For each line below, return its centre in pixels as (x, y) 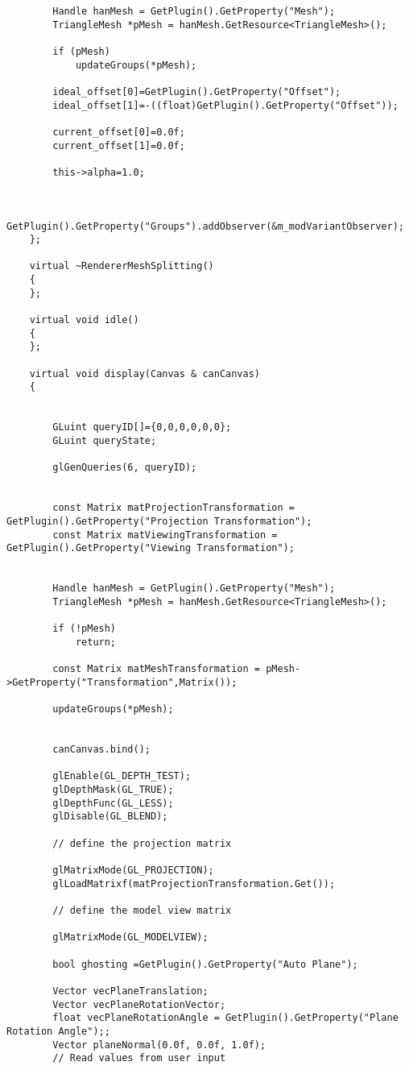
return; (96, 642)
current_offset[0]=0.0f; (119, 132)
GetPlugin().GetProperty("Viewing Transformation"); (151, 548)
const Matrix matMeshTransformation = (156, 669)
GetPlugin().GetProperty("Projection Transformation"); (159, 521)
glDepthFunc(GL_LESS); (113, 803)
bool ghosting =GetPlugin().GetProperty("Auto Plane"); (205, 964)
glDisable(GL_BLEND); (110, 817)
